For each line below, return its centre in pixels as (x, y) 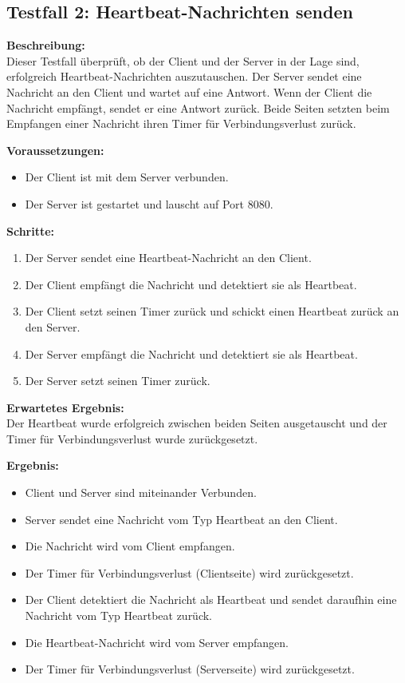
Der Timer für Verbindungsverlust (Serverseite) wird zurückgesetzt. (190, 669)
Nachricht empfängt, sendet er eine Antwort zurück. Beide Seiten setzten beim (198, 107)
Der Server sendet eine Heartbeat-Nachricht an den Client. (168, 258)
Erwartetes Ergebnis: (65, 407)
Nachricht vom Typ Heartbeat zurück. (119, 615)
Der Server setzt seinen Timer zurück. (118, 381)
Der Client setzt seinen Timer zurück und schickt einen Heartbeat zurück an (212, 311)
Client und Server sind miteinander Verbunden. (141, 492)
